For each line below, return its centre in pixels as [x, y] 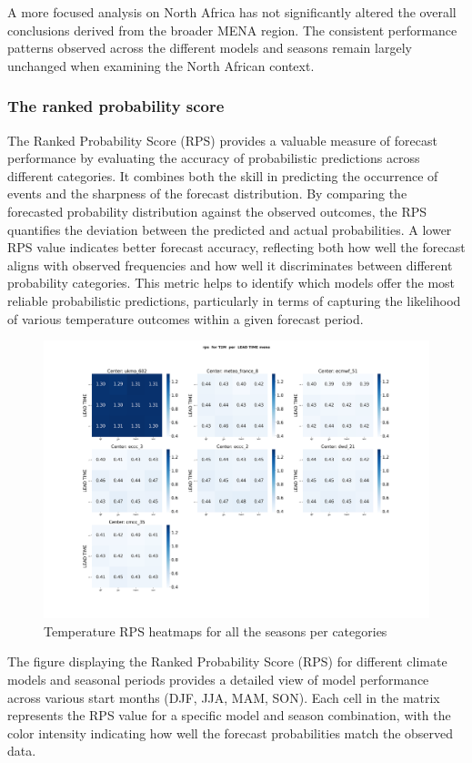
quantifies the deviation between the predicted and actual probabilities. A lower [230, 229]
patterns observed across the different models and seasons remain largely [210, 48]
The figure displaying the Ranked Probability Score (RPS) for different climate [227, 661]
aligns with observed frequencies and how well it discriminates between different [230, 265]
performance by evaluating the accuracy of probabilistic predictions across [214, 158]
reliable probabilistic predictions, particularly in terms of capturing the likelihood [234, 300]
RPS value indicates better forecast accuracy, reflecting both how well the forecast [236, 247]
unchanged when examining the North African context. [161, 65]
